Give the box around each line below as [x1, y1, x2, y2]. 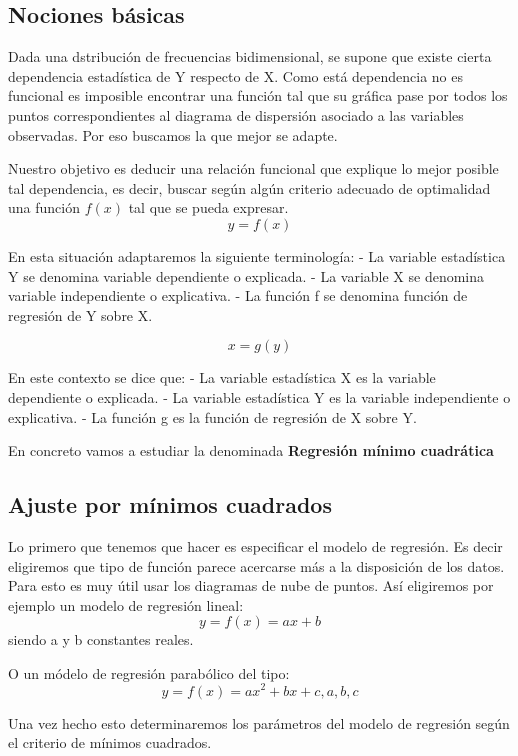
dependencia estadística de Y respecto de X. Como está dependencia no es [8, 65, 463, 86]
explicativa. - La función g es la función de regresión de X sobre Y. [8, 406, 417, 427]
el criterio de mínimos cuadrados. [8, 732, 212, 753]
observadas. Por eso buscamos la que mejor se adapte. [8, 124, 338, 145]
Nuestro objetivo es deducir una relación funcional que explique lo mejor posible [8, 158, 499, 179]
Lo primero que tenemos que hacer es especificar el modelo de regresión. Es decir [8, 535, 503, 556]
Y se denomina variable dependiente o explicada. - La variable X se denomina [8, 265, 485, 286]
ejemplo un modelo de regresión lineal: [8, 594, 244, 615]
